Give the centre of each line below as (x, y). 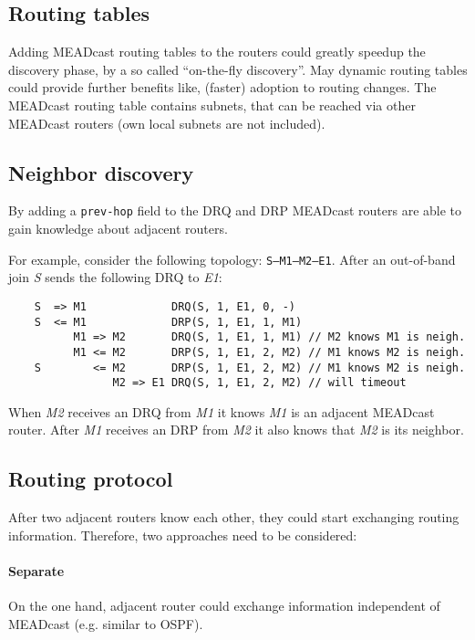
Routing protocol (91, 479)
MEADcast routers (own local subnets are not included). (167, 123)
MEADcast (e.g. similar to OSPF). (106, 623)
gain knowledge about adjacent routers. (118, 229)
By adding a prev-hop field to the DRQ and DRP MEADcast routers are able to (235, 210)
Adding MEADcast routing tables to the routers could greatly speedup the (217, 52)
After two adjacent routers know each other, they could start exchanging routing (234, 517)
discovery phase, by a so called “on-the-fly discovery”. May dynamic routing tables (238, 69)
